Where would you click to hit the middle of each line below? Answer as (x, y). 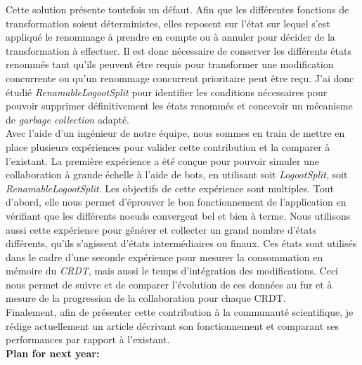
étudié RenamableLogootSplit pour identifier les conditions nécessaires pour (167, 92)
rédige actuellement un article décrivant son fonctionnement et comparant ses (173, 325)
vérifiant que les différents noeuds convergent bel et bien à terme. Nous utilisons (178, 215)
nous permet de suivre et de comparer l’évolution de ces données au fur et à (169, 284)
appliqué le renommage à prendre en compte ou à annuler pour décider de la (170, 37)
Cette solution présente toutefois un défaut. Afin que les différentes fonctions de (177, 9)
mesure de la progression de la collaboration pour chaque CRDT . (146, 298)
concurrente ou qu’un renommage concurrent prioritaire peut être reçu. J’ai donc (180, 78)
